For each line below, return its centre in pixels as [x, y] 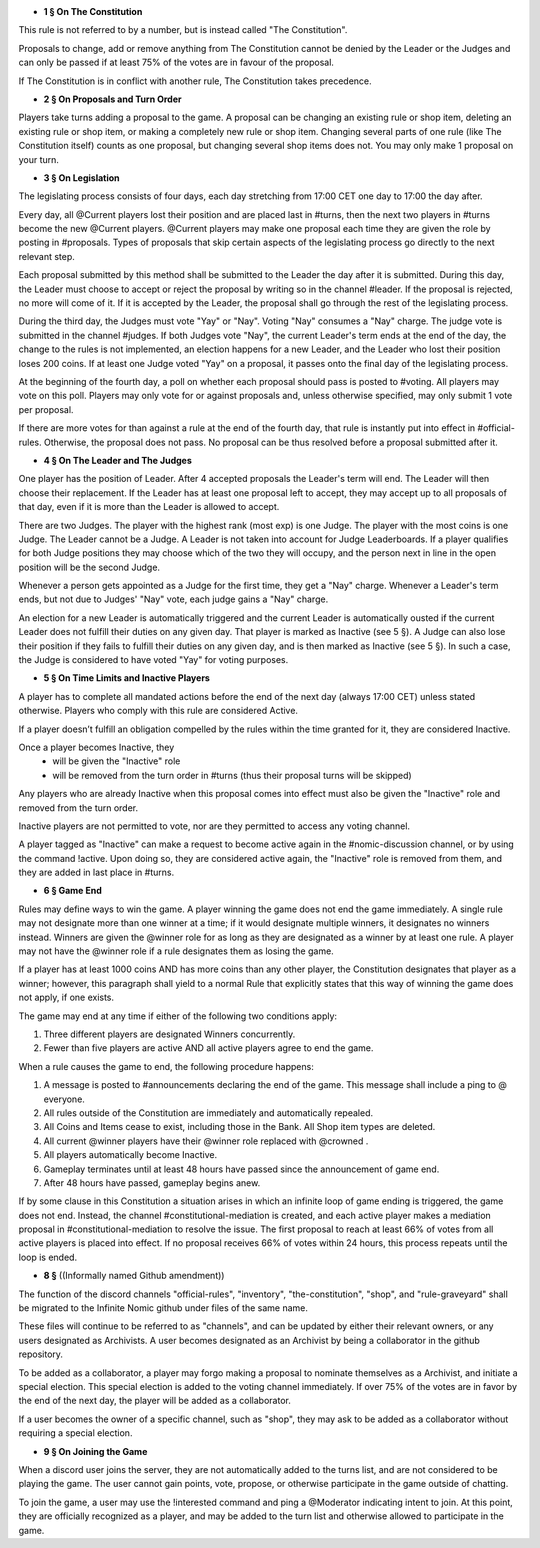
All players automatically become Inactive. [130, 1155]
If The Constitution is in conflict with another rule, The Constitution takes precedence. [195, 81]
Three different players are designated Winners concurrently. [169, 1034]
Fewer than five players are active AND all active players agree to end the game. [208, 1048]
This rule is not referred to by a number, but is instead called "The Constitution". [183, 30]
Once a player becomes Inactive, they [96, 747]
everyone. [64, 1099]
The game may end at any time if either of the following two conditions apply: [178, 1016]
